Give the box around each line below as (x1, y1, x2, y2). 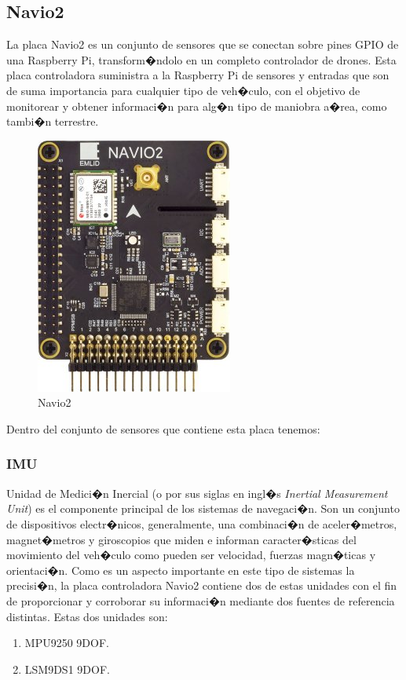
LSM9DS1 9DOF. (24, 660, 110, 677)
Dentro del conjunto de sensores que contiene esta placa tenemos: (6, 420, 320, 437)
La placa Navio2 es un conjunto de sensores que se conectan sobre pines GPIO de (6, 36, 399, 53)
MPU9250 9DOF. (24, 634, 109, 651)
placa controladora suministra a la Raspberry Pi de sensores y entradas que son (6, 67, 390, 83)
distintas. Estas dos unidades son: (6, 608, 168, 624)
